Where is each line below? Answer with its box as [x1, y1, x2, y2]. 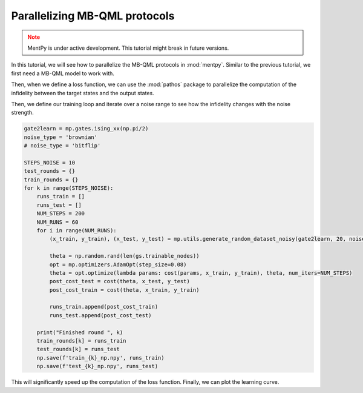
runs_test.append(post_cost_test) [49, 312, 152, 318]
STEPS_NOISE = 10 [24, 159, 76, 166]
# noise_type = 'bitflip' [24, 143, 101, 149]
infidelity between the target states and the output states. [11, 89, 154, 96]
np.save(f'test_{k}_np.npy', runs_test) [36, 363, 159, 370]
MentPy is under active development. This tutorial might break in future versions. [27, 44, 229, 52]
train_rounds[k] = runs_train [36, 337, 126, 344]
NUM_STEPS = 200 [36, 210, 85, 217]
